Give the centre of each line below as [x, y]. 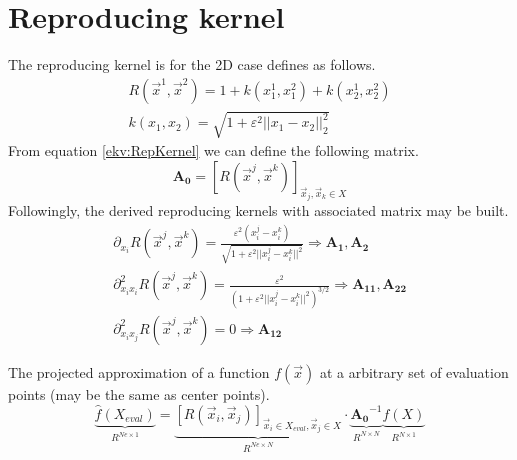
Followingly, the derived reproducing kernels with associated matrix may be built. [258, 210]
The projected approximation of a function [139, 371]
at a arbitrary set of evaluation [414, 371]
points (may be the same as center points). [139, 393]
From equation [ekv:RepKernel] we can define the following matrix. [213, 150]
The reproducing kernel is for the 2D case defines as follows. [192, 64]
